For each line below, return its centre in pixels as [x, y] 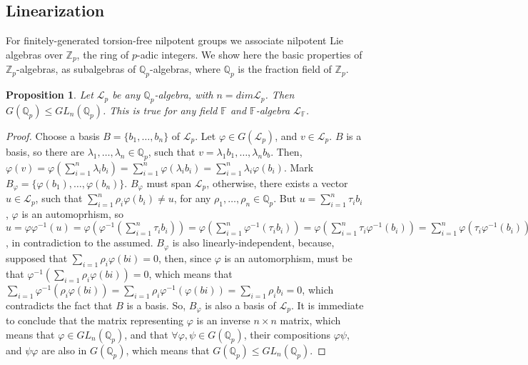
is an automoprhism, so [72, 213]
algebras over [34, 54]
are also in [64, 350]
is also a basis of [240, 305]
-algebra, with [184, 95]
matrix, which [310, 320]
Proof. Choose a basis [53, 135]
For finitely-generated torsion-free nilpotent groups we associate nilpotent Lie [175, 40]
